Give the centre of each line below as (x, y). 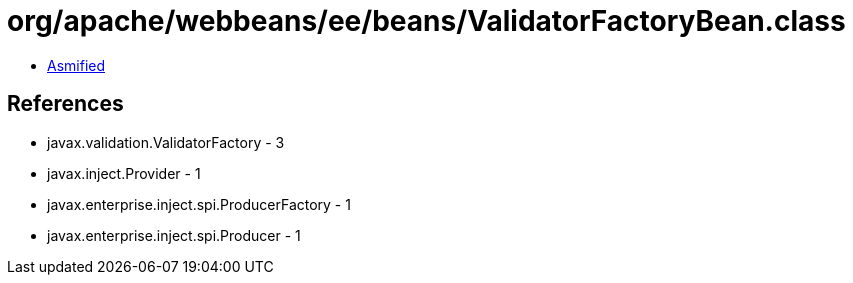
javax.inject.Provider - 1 (124, 173)
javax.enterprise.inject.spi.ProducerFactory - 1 (199, 204)
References (65, 104)
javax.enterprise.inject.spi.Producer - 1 (174, 235)
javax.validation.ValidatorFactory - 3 (166, 142)
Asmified (76, 65)
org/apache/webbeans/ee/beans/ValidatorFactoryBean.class (426, 21)
